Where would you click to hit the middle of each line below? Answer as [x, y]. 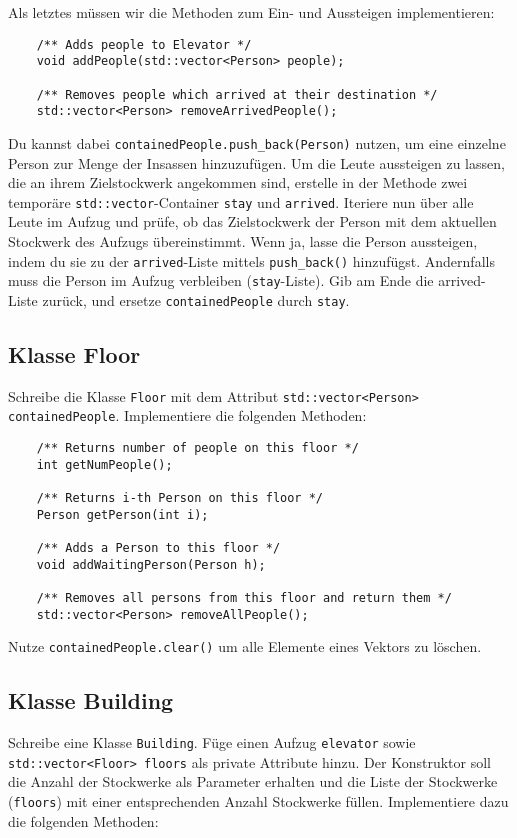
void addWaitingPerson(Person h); [151, 564]
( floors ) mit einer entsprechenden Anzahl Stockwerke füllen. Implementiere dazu [258, 801]
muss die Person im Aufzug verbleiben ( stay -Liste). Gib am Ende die [221, 280]
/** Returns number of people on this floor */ [197, 448]
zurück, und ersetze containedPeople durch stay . [196, 299]
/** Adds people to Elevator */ [144, 44]
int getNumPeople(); [104, 464]
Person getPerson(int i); [122, 514]
